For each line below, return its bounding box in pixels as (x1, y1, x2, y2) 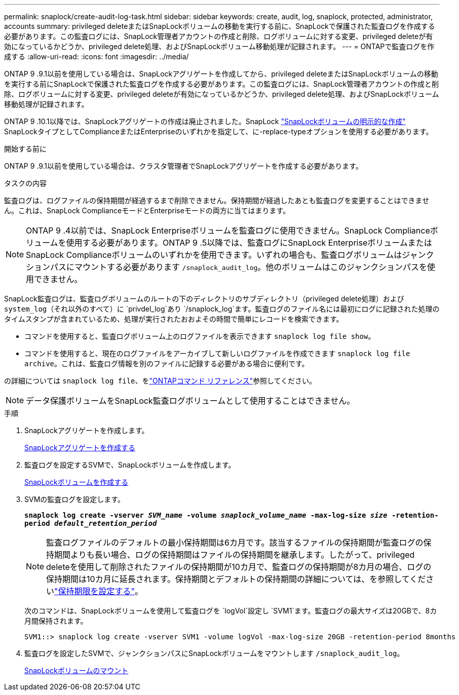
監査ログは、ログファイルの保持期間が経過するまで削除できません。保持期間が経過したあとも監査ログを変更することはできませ (4, 196, 430, 205)
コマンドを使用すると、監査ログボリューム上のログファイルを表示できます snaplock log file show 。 (24, 332, 375, 340)
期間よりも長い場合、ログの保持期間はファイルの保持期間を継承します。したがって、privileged (54, 550, 415, 560)
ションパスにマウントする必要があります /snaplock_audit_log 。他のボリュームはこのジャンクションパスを (26, 262, 428, 272)
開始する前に (4, 144, 47, 153)
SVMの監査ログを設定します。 (24, 495, 125, 504)
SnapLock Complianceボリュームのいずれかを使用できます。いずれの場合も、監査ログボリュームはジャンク (26, 250, 434, 260)
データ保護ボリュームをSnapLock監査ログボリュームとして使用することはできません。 (26, 396, 355, 406)
